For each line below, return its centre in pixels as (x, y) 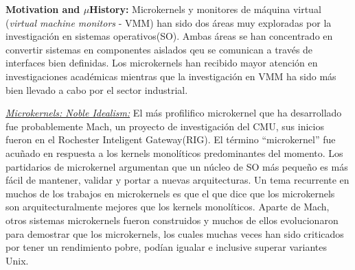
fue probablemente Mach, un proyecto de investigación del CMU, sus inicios (165, 126)
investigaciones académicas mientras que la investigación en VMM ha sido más (171, 76)
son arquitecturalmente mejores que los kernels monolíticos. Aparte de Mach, (168, 207)
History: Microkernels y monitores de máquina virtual (205, 9)
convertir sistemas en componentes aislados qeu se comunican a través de (159, 49)
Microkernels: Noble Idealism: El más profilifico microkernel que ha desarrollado (174, 113)
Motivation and (43, 9)
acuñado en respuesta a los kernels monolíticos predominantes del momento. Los (174, 152)
